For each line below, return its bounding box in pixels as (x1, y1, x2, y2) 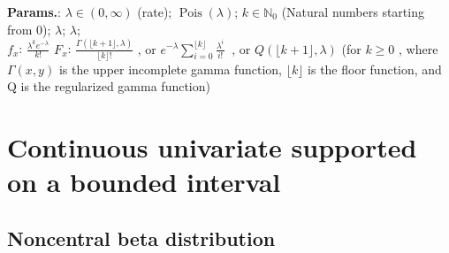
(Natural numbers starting (281, 3, 424, 20)
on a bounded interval (7, 164, 281, 200)
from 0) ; (7, 19, 51, 38)
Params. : (7, 3, 61, 20)
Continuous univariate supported (7, 129, 417, 165)
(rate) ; (137, 3, 172, 20)
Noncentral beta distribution (7, 224, 276, 251)
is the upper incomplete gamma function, (58, 59, 283, 78)
